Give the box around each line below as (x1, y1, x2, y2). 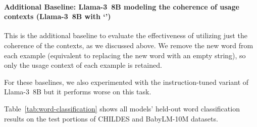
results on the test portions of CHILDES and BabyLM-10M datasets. (4, 113, 218, 123)
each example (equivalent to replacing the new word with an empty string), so (4, 50, 246, 60)
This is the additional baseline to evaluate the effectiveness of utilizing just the (4, 30, 247, 41)
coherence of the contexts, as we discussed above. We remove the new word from (4, 40, 253, 50)
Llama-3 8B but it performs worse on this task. (4, 86, 151, 97)
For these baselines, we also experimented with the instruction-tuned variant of (4, 76, 249, 87)
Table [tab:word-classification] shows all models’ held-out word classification (4, 103, 240, 113)
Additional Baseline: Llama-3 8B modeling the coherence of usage (4, 1, 239, 12)
